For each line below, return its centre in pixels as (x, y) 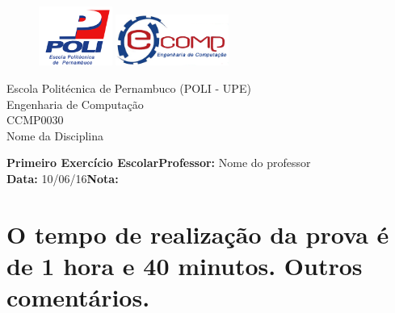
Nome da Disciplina (55, 135)
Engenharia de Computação (75, 104)
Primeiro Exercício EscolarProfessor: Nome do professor (159, 163)
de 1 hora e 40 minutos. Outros (185, 265)
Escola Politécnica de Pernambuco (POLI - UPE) (129, 88)
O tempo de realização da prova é (198, 234)
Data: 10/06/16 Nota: (63, 179)
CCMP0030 (35, 120)
